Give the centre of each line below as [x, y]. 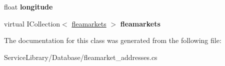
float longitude [28, 6]
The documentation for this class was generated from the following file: [113, 40]
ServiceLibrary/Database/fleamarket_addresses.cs [81, 57]
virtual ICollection [32, 23]
